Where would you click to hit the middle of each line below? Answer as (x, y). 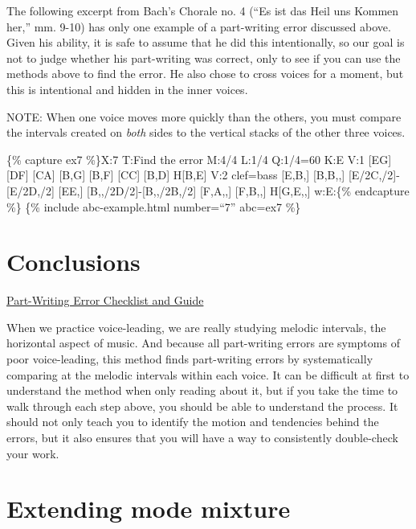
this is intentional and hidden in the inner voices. (127, 89)
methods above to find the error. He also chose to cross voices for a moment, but (205, 74)
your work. (33, 453)
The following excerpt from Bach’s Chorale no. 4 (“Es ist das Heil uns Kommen (203, 10)
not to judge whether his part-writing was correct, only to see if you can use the (204, 57)
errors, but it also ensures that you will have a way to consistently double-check (202, 437)
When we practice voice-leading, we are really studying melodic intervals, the (196, 327)
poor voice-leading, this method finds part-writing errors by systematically (190, 359)
